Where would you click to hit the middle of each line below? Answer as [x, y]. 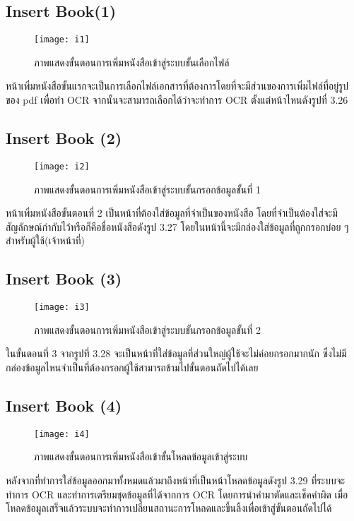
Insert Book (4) [64, 405]
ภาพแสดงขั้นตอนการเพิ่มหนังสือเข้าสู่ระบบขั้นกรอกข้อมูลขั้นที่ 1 [148, 189]
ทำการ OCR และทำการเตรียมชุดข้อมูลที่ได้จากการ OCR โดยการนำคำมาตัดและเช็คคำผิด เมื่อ [177, 494]
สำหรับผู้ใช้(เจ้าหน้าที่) [45, 240]
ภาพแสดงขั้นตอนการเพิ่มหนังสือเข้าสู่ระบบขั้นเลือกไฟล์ [132, 62]
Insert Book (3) [64, 279]
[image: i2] [62, 166]
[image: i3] [62, 307]
